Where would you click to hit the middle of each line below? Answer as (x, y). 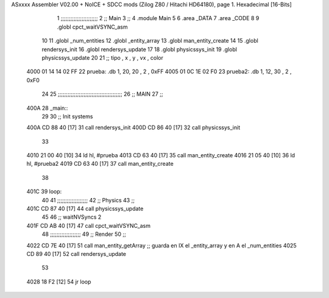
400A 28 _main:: (47, 108)
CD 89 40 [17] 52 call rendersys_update (76, 254)
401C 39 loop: (44, 191)
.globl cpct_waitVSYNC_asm (92, 27)
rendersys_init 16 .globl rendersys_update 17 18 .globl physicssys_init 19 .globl (140, 49)
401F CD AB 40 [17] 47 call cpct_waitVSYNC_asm (88, 225)
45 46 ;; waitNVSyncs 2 (72, 217)
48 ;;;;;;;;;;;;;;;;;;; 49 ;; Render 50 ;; (84, 234)
